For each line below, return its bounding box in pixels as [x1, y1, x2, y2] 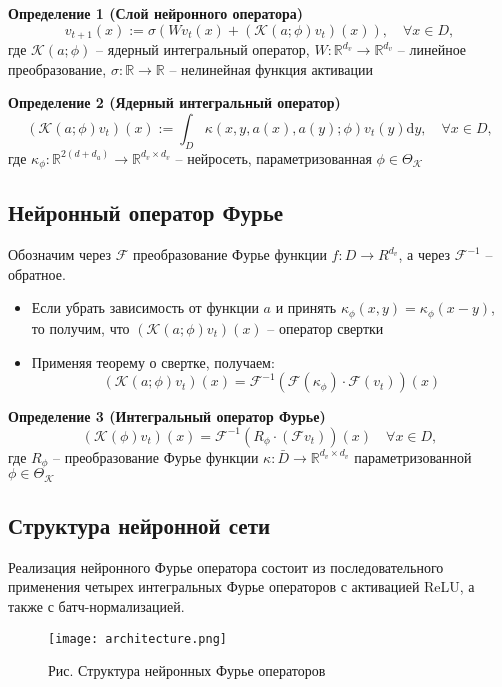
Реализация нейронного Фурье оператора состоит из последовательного [8, 556, 444, 577]
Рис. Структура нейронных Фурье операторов [48, 660, 326, 681]
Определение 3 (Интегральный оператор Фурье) [8, 406, 326, 427]
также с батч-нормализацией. [8, 596, 185, 616]
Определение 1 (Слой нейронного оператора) [8, 3, 303, 23]
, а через [398, 244, 451, 265]
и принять [275, 297, 337, 318]
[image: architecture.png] [48, 631, 227, 646]
